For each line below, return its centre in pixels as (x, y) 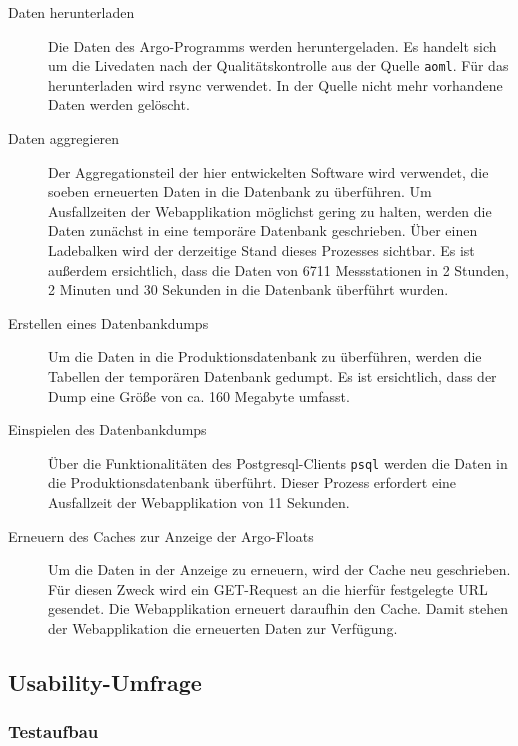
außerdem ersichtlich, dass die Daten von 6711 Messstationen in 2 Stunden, (278, 269)
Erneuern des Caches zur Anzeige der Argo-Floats (161, 535)
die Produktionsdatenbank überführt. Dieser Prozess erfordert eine (252, 482)
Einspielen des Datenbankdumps (107, 429)
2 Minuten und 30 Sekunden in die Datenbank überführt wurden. (248, 289)
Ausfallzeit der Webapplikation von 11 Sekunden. (199, 502)
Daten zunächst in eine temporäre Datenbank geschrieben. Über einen (263, 230)
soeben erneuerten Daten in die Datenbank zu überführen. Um (240, 191)
